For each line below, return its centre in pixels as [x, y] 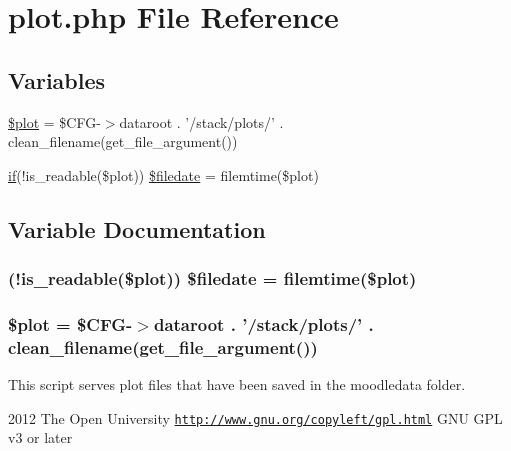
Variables [57, 79]
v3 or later [40, 437]
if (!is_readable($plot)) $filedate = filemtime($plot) [163, 174]
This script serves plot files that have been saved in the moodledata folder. [237, 384]
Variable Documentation [137, 228]
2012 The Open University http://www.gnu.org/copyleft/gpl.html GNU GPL [255, 417]
